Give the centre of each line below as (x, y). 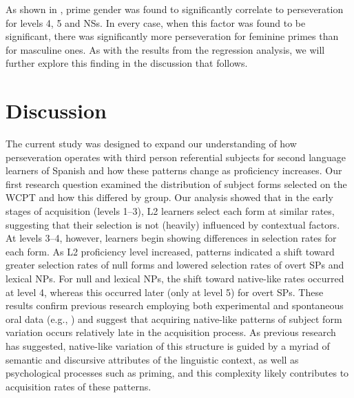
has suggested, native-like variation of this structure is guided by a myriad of (168, 346)
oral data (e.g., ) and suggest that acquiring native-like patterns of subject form (174, 318)
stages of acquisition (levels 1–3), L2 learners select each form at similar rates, (170, 211)
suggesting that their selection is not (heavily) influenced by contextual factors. (173, 224)
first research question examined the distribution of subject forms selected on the (176, 184)
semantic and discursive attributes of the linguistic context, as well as (152, 359)
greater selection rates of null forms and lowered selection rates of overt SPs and (175, 265)
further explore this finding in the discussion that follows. (127, 63)
